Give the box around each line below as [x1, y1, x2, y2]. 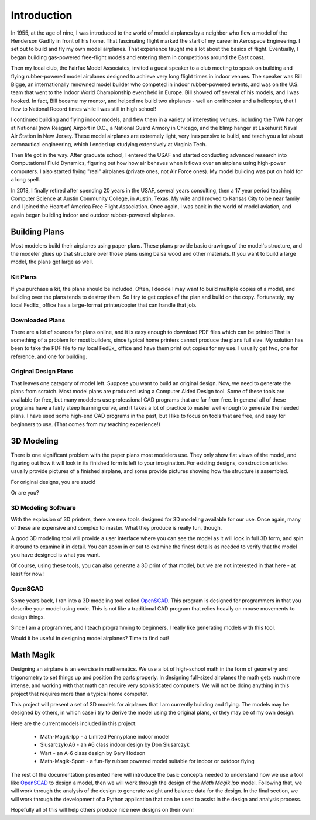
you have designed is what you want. [11, 551, 101, 558]
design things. [11, 613, 45, 620]
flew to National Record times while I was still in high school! [11, 105, 156, 112]
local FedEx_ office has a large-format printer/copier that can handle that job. [11, 301, 197, 308]
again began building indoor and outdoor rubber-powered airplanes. [11, 211, 176, 218]
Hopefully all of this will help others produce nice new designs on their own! [11, 807, 194, 814]
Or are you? [11, 489, 39, 496]
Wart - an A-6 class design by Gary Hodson [40, 749, 146, 756]
